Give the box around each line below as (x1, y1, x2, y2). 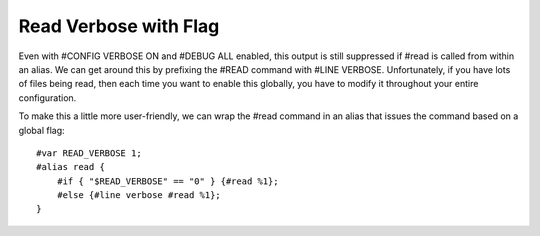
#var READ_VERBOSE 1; (36, 147, 142, 159)
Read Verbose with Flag (18, 15, 220, 37)
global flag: (18, 124, 65, 136)
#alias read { (36, 161, 105, 173)
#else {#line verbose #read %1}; (56, 190, 222, 201)
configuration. (18, 91, 77, 104)
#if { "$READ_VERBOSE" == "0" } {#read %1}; (56, 175, 279, 187)
